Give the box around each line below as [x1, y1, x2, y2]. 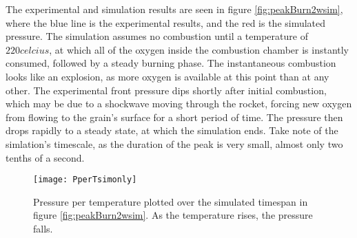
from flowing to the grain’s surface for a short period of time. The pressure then [6, 109, 343, 124]
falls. [33, 221, 53, 235]
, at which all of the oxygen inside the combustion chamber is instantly [49, 42, 349, 56]
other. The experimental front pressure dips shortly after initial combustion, [6, 83, 327, 97]
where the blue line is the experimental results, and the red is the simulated [6, 15, 326, 30]
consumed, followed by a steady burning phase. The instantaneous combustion [6, 56, 336, 70]
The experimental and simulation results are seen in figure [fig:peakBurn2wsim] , [6, 2, 343, 16]
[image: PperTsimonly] [33, 175, 137, 185]
